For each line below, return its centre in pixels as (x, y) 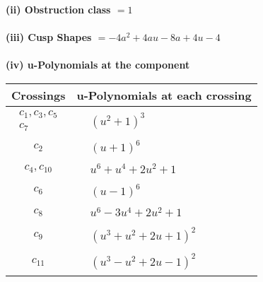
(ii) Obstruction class (58, 9)
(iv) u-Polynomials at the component (98, 65)
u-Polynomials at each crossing (164, 95)
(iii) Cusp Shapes (49, 37)
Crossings (39, 95)
